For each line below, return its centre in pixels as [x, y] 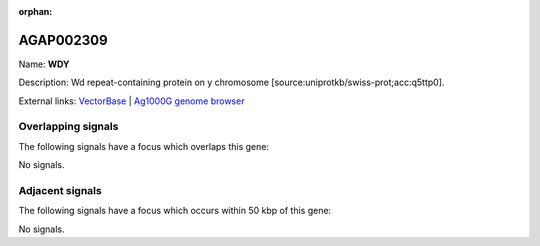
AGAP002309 [63, 40]
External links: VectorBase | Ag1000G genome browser [131, 101]
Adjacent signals [60, 190]
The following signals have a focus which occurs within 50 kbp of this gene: [175, 211]
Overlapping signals [68, 127]
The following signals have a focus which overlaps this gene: [144, 146]
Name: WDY [44, 64]
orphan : [35, 11]
